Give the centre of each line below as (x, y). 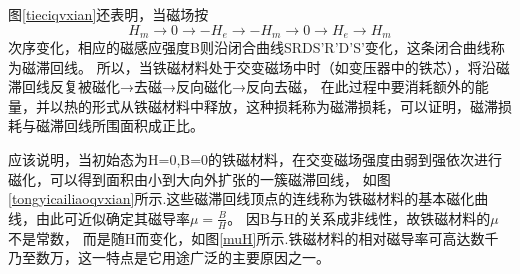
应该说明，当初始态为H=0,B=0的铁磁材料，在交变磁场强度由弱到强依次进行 (255, 159)
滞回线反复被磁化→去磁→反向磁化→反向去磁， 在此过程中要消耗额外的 (241, 86)
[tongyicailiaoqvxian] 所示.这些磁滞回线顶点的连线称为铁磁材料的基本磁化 (241, 198)
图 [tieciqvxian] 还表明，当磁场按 (108, 14)
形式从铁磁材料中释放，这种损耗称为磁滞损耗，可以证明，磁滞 (294, 105)
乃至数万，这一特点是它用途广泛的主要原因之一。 (169, 257)
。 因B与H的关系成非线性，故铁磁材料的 (359, 217)
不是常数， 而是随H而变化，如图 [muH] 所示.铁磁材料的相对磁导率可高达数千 (253, 237)
